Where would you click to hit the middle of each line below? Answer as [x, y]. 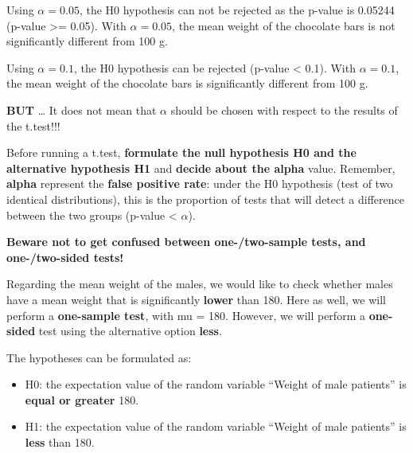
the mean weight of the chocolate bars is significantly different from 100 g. [187, 83]
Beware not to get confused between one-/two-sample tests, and [186, 242]
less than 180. [60, 442]
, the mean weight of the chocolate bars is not [284, 25]
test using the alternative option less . [130, 331]
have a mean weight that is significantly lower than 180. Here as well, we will [196, 299]
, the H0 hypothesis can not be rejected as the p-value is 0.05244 [237, 10]
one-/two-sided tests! [65, 257]
